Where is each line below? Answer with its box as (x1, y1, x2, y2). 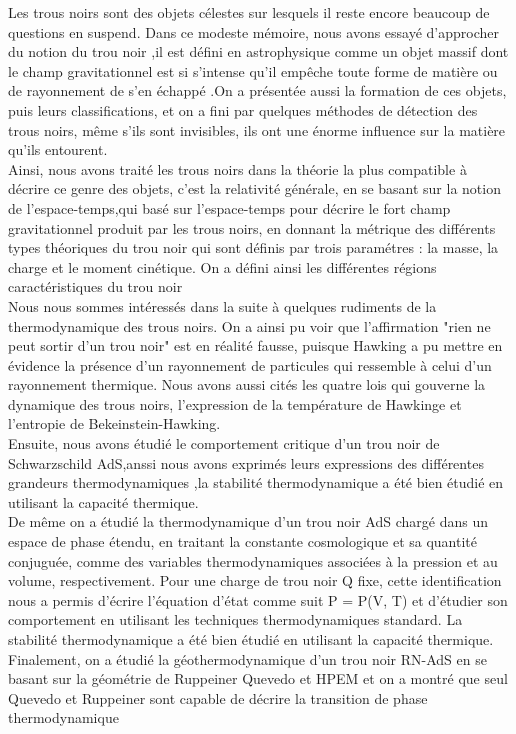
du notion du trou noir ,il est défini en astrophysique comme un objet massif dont (8, 41, 509, 62)
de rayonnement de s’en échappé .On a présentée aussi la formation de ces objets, (8, 80, 507, 101)
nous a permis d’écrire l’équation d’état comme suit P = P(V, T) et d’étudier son (8, 589, 508, 610)
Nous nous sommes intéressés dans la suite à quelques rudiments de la (8, 295, 437, 316)
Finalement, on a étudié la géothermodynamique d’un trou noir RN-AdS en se (8, 648, 487, 669)
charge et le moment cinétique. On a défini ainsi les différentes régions (8, 256, 437, 277)
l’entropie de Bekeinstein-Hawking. (8, 413, 221, 434)
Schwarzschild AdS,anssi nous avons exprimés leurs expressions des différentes (8, 452, 484, 473)
